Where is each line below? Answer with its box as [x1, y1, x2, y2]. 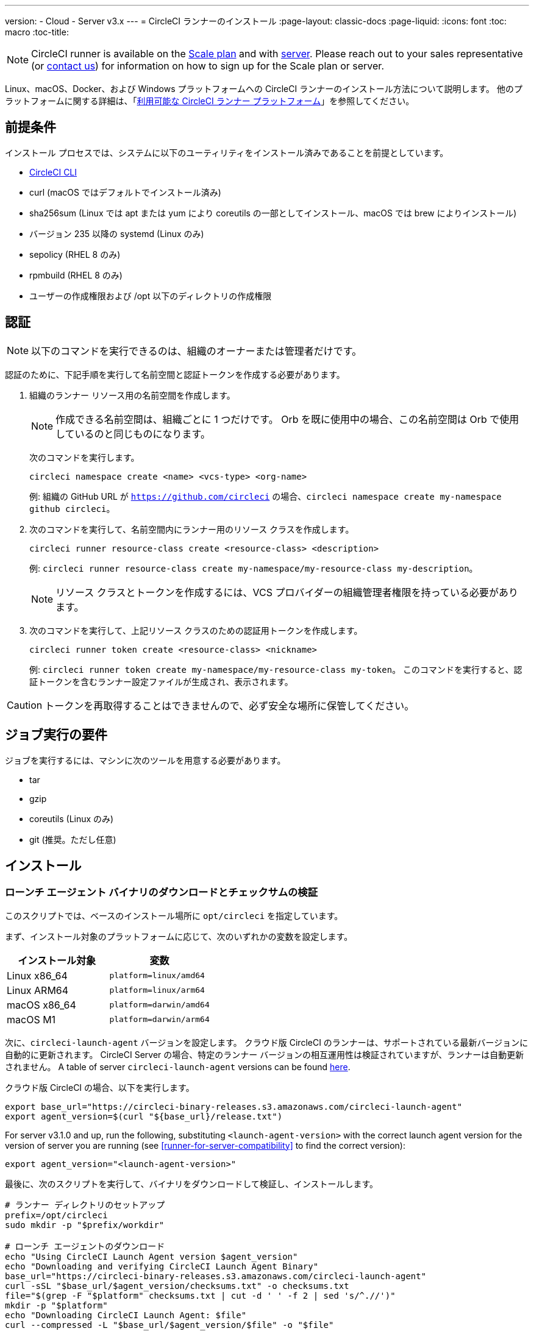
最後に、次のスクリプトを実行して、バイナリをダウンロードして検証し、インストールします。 [5, 1178, 379, 1189]
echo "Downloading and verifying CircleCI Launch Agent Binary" [5, 1261, 319, 1271]
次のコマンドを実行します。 [29, 452, 140, 463]
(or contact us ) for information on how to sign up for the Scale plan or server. [31, 60, 384, 72]
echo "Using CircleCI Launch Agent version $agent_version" [5, 1251, 298, 1262]
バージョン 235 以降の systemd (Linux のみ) [29, 228, 204, 239]
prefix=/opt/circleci [5, 1210, 108, 1220]
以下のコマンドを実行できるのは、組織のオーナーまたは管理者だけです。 [31, 344, 362, 357]
